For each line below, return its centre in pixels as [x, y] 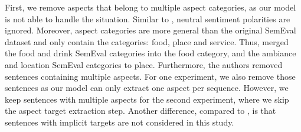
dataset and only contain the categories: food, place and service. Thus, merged [147, 41]
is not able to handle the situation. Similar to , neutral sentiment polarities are [148, 18]
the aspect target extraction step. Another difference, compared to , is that [140, 111]
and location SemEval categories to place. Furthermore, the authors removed [144, 64]
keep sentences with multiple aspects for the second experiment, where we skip [147, 99]
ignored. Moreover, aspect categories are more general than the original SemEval [150, 30]
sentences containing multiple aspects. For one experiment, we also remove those [150, 76]
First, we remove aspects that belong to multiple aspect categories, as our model [150, 7]
